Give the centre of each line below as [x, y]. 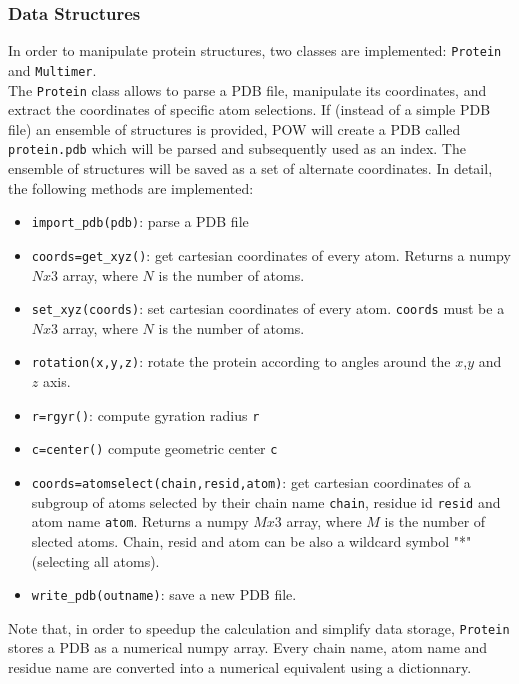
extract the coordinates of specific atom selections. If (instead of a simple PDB [249, 109]
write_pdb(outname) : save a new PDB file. [164, 594]
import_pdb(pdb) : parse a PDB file [140, 221]
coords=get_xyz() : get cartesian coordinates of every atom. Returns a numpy [271, 254]
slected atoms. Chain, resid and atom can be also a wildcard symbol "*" [251, 540]
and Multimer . [52, 69]
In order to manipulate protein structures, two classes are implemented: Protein [255, 50]
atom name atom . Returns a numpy [140, 521]
